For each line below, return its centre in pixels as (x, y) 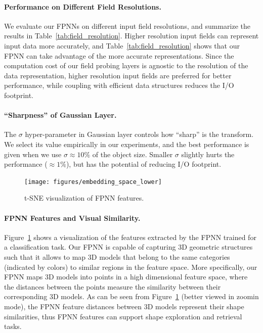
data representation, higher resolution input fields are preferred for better (118, 75)
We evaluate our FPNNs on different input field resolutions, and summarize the (127, 26)
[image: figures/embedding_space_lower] (93, 182)
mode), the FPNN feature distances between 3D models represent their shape (124, 306)
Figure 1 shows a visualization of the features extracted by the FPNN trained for (130, 237)
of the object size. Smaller (133, 154)
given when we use (33, 154)
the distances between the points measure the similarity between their (113, 286)
